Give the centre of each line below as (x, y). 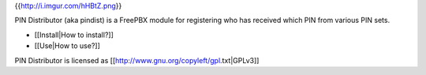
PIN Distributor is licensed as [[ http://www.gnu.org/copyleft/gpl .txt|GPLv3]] (137, 60)
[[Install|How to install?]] (74, 35)
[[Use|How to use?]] (67, 46)
